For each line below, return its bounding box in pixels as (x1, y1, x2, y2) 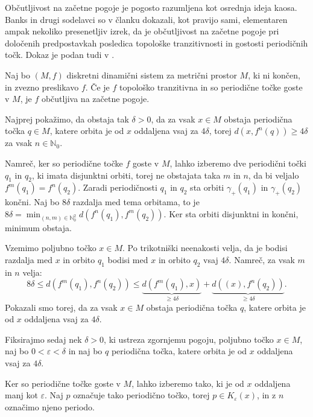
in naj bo (68, 345, 103, 357)
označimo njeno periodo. (5, 400, 95, 413)
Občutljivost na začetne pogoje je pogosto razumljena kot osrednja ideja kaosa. (5, 1, 297, 13)
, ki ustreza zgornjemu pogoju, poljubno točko (104, 333, 274, 345)
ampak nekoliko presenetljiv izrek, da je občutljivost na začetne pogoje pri (5, 25, 279, 37)
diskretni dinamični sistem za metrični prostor (66, 68, 237, 81)
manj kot (5, 389, 38, 401)
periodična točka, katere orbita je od (111, 345, 247, 357)
